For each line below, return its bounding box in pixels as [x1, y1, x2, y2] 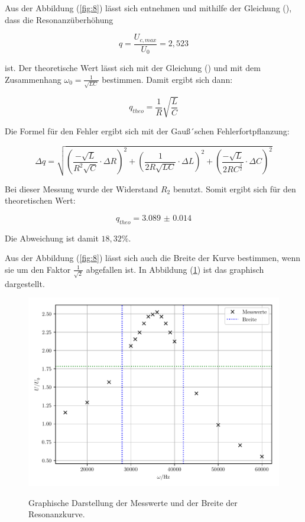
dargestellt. [5, 277, 45, 289]
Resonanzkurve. [28, 508, 85, 520]
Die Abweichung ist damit [5, 231, 99, 244]
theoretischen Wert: [5, 194, 76, 207]
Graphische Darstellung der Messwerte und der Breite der [28, 496, 238, 508]
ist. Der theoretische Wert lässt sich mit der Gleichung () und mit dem [5, 62, 261, 74]
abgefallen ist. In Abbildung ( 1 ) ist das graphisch [86, 263, 264, 275]
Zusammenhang [5, 73, 61, 85]
